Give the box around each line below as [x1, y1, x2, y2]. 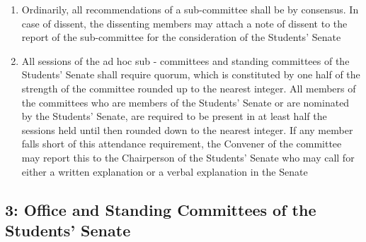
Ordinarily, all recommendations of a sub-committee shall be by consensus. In [21, 2, 359, 16]
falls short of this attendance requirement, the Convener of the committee [21, 136, 342, 151]
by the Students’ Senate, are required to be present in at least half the [21, 109, 327, 123]
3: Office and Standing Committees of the [5, 198, 316, 220]
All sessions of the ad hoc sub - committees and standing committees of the [21, 53, 350, 68]
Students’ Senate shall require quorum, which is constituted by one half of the [21, 67, 360, 82]
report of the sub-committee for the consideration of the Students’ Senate [21, 30, 341, 44]
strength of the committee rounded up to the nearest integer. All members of [21, 80, 356, 95]
